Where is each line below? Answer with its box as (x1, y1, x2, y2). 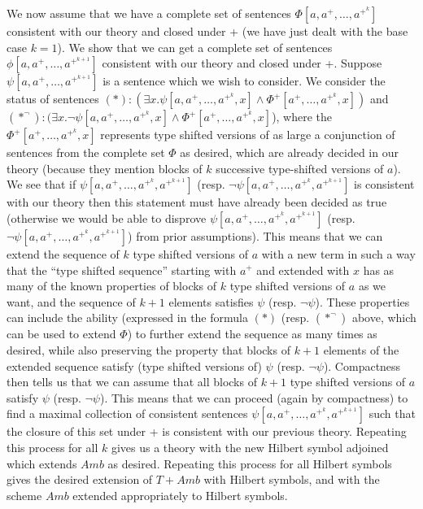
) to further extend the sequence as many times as (127, 325, 377, 342)
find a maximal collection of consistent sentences (7, 405, 248, 422)
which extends (7, 455, 77, 472)
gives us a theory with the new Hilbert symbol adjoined (111, 438, 389, 455)
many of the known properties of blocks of (7, 277, 217, 294)
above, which (351, 309, 416, 326)
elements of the (323, 341, 399, 358)
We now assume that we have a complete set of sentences (7, 5, 291, 21)
